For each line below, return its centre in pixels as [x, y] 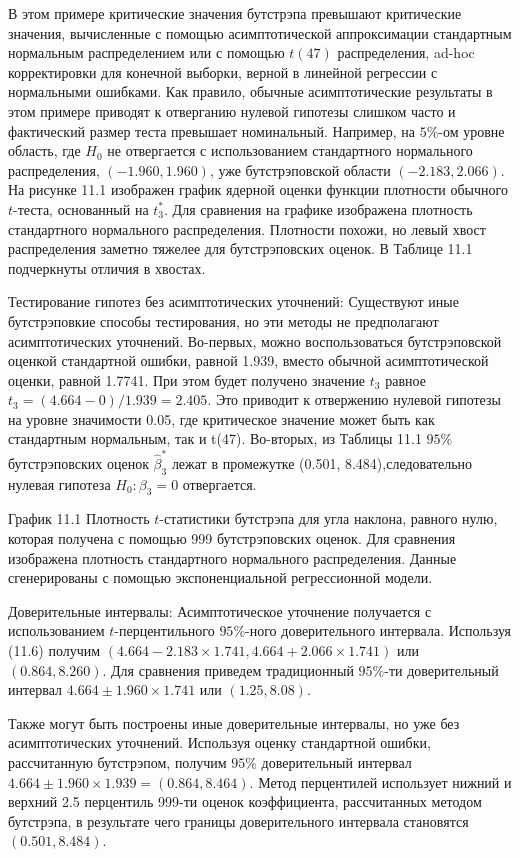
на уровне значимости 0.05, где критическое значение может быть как [221, 418]
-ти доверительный [441, 669]
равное [405, 379]
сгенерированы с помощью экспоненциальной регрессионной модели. [220, 577]
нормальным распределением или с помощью [146, 52]
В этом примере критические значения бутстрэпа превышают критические [235, 13]
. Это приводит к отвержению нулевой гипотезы [354, 399]
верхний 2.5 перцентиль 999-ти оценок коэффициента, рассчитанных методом [245, 801]
